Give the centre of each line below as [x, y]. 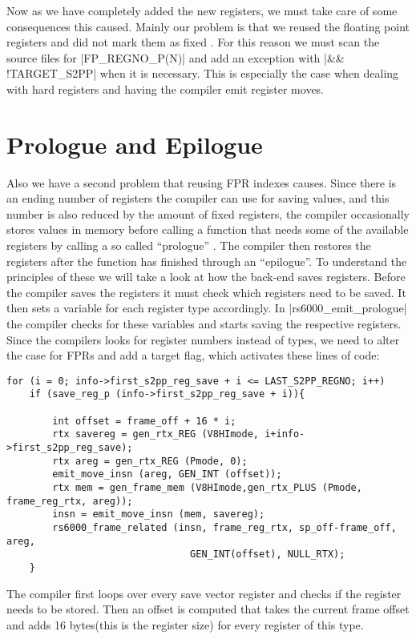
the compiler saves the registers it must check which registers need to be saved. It [206, 292]
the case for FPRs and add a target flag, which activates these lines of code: [193, 355]
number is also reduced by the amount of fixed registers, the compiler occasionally [208, 213]
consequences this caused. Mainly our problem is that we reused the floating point [208, 26]
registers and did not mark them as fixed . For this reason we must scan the [193, 42]
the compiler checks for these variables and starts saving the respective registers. [204, 324]
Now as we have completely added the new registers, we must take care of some [202, 10]
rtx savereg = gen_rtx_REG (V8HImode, [155, 434]
